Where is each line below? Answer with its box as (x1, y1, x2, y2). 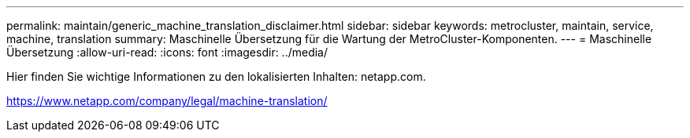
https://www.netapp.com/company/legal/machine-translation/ (6, 94, 328, 107)
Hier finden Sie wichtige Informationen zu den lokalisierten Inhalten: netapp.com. (6, 70, 426, 83)
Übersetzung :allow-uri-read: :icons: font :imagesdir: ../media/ (6, 45, 328, 59)
